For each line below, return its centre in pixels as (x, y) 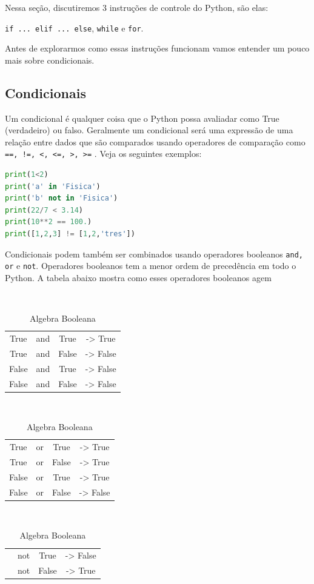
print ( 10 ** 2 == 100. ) (48, 222)
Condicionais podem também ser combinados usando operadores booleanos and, (154, 254)
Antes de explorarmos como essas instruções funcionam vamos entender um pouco (157, 48)
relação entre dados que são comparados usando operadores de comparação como (155, 141)
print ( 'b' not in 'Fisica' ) (62, 198)
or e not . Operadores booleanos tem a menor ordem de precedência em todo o (151, 266)
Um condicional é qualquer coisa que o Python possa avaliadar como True (142, 118)
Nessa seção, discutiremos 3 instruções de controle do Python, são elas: (137, 7)
